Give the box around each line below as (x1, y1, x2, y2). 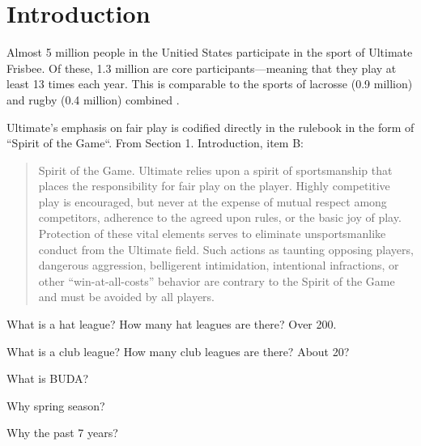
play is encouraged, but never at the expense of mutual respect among (38, 193, 387, 210)
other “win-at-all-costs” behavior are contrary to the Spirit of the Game (38, 272, 395, 289)
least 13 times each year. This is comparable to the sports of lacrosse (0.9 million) (6, 75, 413, 92)
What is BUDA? (6, 370, 89, 387)
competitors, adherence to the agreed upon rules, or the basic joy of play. (38, 209, 402, 226)
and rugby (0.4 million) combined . (6, 91, 180, 108)
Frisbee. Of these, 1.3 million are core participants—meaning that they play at (6, 59, 397, 76)
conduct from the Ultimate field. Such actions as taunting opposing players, (38, 240, 414, 257)
